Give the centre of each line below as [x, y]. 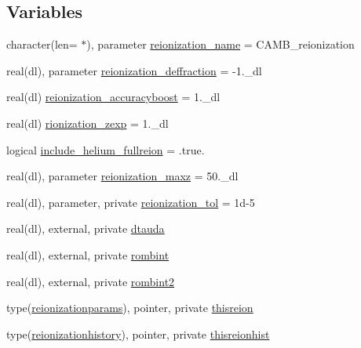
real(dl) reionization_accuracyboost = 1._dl [113, 97]
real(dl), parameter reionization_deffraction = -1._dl [134, 70]
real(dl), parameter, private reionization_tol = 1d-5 [131, 202]
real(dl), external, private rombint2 [91, 281]
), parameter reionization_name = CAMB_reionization [221, 44]
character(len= [42, 44]
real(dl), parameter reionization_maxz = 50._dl [122, 176]
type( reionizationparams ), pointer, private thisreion [130, 308]
